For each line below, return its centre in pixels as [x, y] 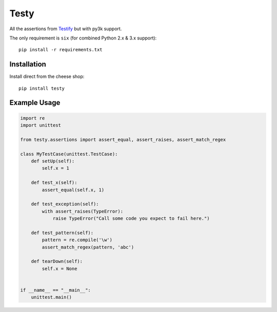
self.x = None [60, 268]
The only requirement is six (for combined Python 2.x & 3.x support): [83, 38]
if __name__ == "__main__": [55, 290]
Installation [28, 64]
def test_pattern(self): [62, 233]
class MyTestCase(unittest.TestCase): [69, 154]
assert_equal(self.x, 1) [73, 190]
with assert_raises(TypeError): [82, 211]
